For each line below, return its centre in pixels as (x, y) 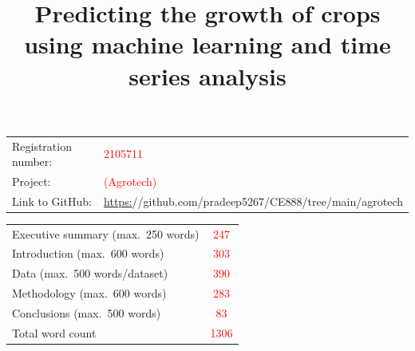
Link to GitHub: (52, 201)
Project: (32, 181)
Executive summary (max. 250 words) (106, 233)
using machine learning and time (207, 44)
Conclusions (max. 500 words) (87, 313)
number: (32, 162)
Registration (42, 146)
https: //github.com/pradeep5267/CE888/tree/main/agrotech (253, 201)
